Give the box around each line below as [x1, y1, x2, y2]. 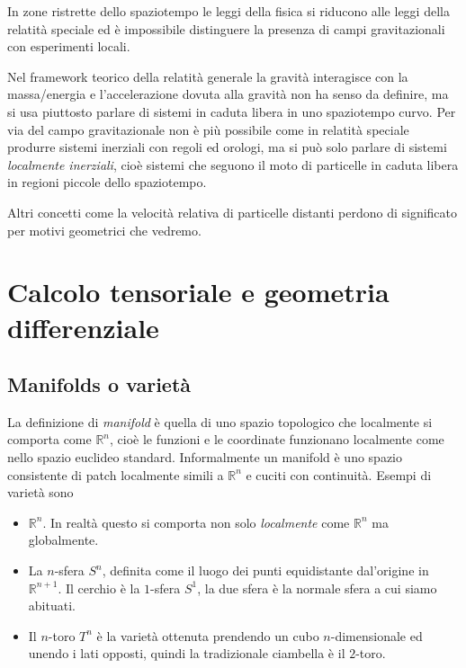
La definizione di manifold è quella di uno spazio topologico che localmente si [7, 412, 433, 431]
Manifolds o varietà [7, 370, 192, 398]
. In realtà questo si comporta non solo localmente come [42, 512, 350, 531]
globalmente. [28, 530, 99, 549]
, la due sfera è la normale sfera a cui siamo [197, 578, 437, 597]
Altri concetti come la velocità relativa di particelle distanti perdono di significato [7, 202, 458, 221]
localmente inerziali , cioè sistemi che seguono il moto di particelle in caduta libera [7, 155, 459, 174]
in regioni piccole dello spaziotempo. [7, 173, 207, 191]
